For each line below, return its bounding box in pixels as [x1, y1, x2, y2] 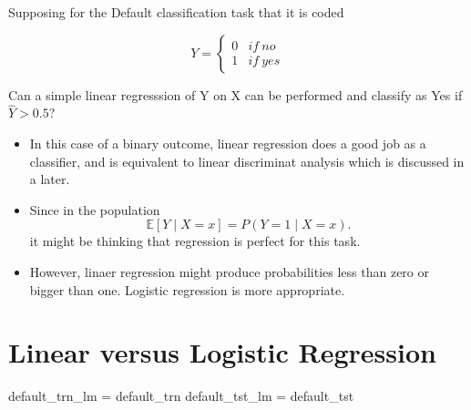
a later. [29, 169, 70, 189]
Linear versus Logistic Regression [8, 333, 436, 371]
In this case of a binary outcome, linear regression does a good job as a [29, 134, 426, 152]
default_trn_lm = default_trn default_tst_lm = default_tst [8, 386, 354, 405]
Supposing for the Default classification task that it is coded [8, 3, 344, 21]
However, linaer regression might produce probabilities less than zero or [29, 261, 429, 281]
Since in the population [29, 200, 160, 219]
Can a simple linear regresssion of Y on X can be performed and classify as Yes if [8, 85, 463, 104]
